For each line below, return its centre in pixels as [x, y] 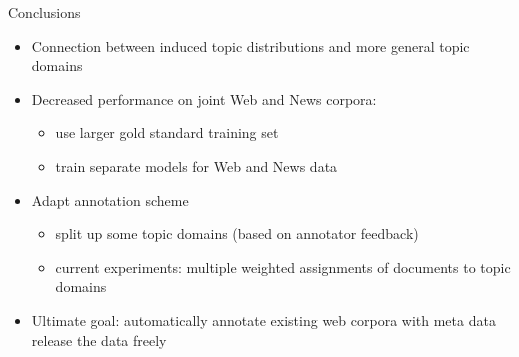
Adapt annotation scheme [110, 199]
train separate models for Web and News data [196, 165]
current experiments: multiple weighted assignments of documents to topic [283, 266]
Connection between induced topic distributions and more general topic [250, 45]
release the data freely [99, 339]
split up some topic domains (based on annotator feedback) [237, 233]
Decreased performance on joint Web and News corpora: [204, 98]
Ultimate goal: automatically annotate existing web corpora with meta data [263, 319]
